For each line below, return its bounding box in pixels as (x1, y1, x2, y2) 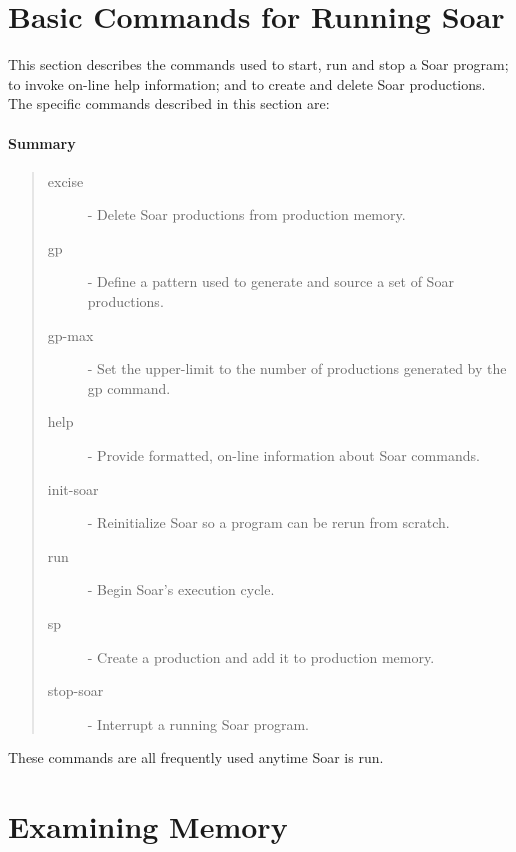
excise (47, 170, 84, 191)
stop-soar (47, 680, 104, 701)
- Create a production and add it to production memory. (87, 646, 435, 667)
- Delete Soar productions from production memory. (87, 204, 406, 225)
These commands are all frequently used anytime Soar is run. (8, 747, 384, 768)
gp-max (47, 324, 94, 345)
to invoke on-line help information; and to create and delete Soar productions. (8, 73, 486, 94)
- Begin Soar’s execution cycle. (87, 579, 275, 600)
